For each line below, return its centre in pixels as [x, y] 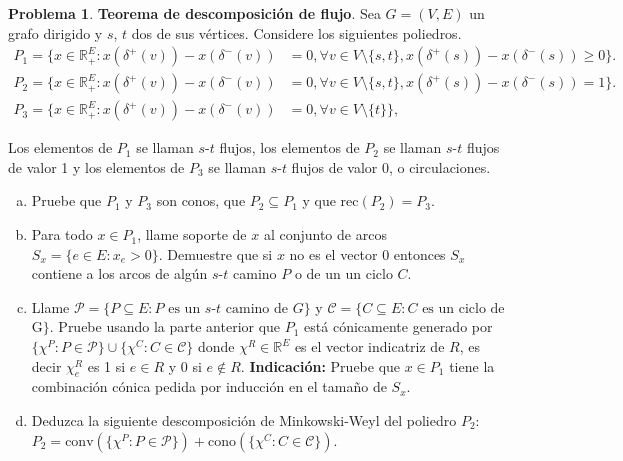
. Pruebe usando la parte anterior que [165, 326]
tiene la [472, 365]
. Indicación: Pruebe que [320, 365]
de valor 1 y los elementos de [96, 166]
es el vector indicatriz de [369, 346]
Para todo [62, 234]
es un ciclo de [463, 308]
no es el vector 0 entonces [367, 253]
